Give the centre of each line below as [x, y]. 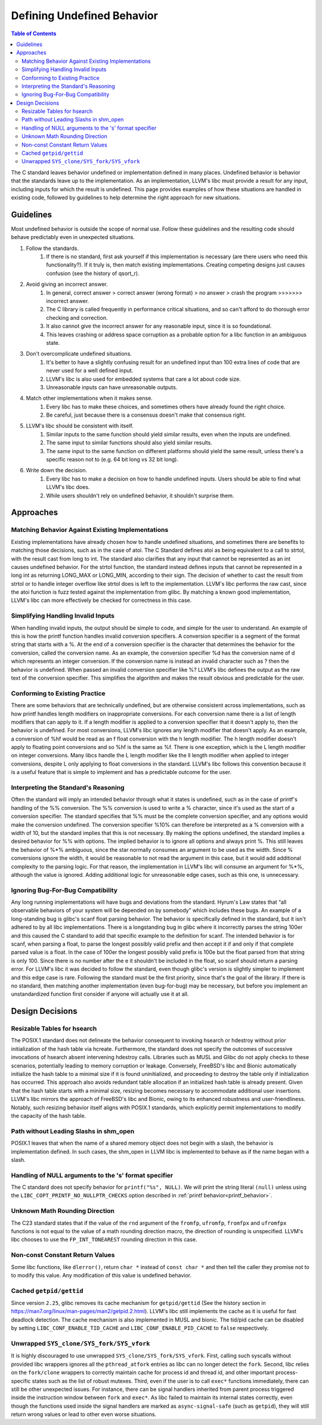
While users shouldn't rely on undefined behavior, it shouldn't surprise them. [140, 496]
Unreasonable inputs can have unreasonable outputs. [112, 387]
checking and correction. [77, 317]
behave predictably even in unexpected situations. [73, 237]
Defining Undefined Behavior [84, 16]
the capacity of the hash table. [49, 1116]
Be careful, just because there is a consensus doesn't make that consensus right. [146, 415]
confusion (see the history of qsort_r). [93, 273]
